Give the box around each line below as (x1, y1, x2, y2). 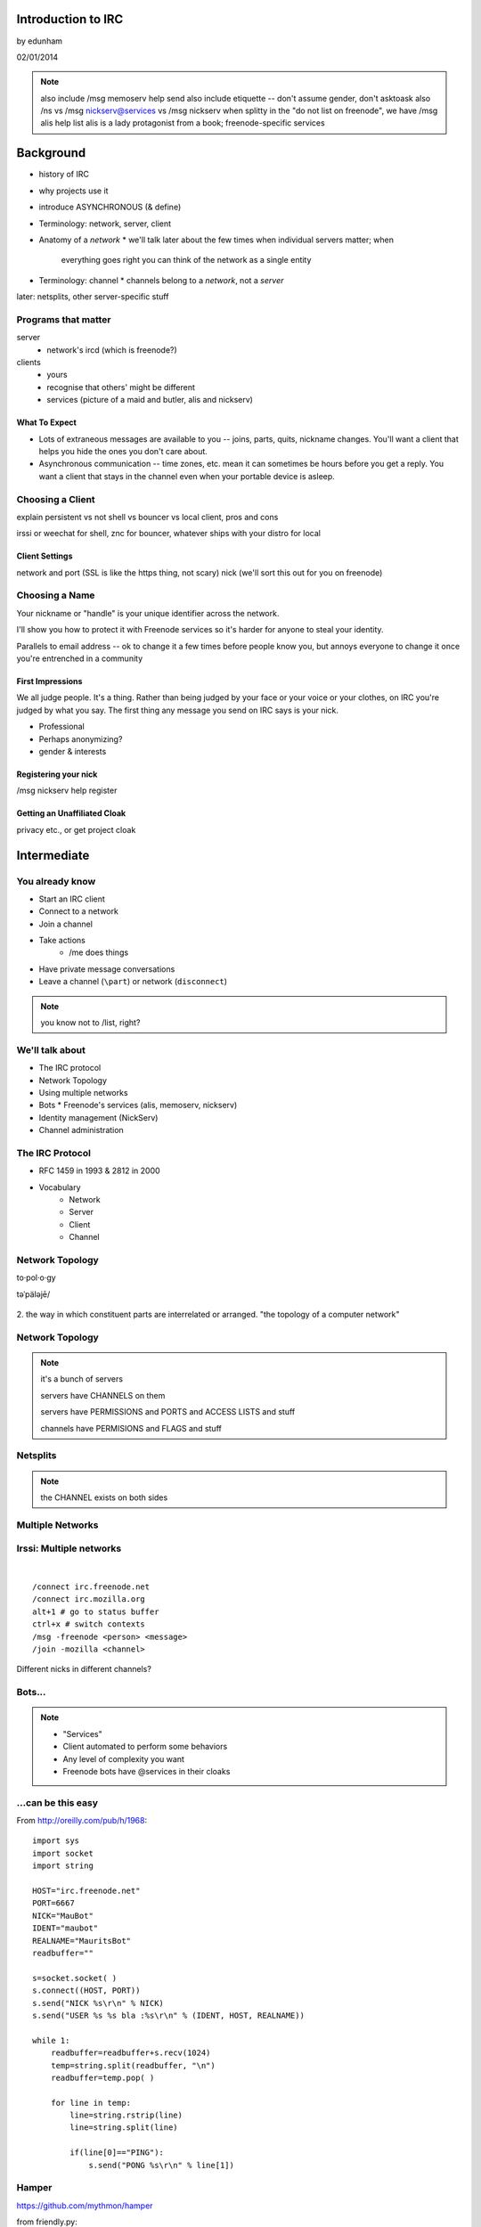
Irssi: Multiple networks (16, 1542, 122, 1554)
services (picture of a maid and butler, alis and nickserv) (46, 395, 254, 405)
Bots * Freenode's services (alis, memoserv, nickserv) (38, 1100, 238, 1111)
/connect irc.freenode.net (32, 1582, 151, 1592)
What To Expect (16, 417, 77, 428)
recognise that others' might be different (46, 381, 196, 392)
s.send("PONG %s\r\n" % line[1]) (88, 2160, 235, 2170)
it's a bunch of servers (40, 1374, 124, 1384)
